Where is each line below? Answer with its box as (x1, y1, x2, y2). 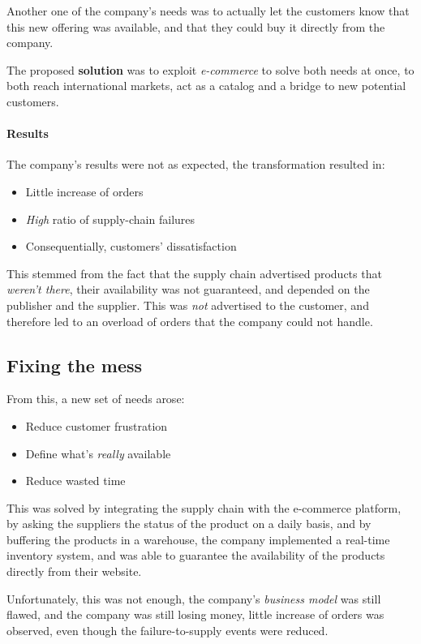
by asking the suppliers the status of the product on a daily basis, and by (6, 515, 372, 532)
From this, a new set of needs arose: (6, 390, 185, 407)
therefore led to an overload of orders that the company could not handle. (6, 312, 373, 329)
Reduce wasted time (25, 472, 126, 489)
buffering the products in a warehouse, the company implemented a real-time (6, 530, 390, 547)
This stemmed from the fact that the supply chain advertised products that (6, 264, 382, 281)
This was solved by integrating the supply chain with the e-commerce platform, (6, 499, 402, 516)
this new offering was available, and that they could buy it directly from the (6, 18, 385, 35)
